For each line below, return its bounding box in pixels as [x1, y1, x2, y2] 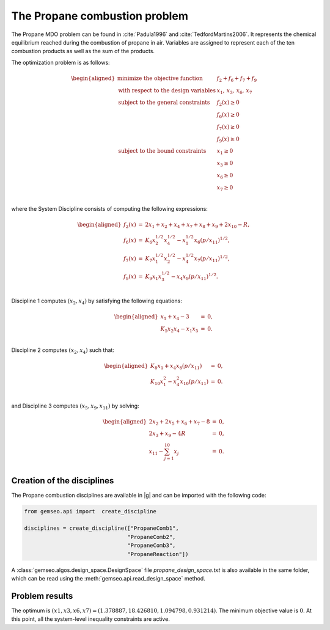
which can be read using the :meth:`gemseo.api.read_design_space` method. [11, 574, 206, 582]
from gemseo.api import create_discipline [24, 508, 157, 515]
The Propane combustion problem [11, 9, 189, 23]
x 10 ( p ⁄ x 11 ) [180, 378, 209, 386]
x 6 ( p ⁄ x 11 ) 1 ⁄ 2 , [194, 236, 230, 245]
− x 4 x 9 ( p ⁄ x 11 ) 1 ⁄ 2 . [170, 272, 218, 281]
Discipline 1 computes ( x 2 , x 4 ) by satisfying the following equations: [11, 297, 183, 306]
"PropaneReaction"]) [127, 551, 189, 557]
